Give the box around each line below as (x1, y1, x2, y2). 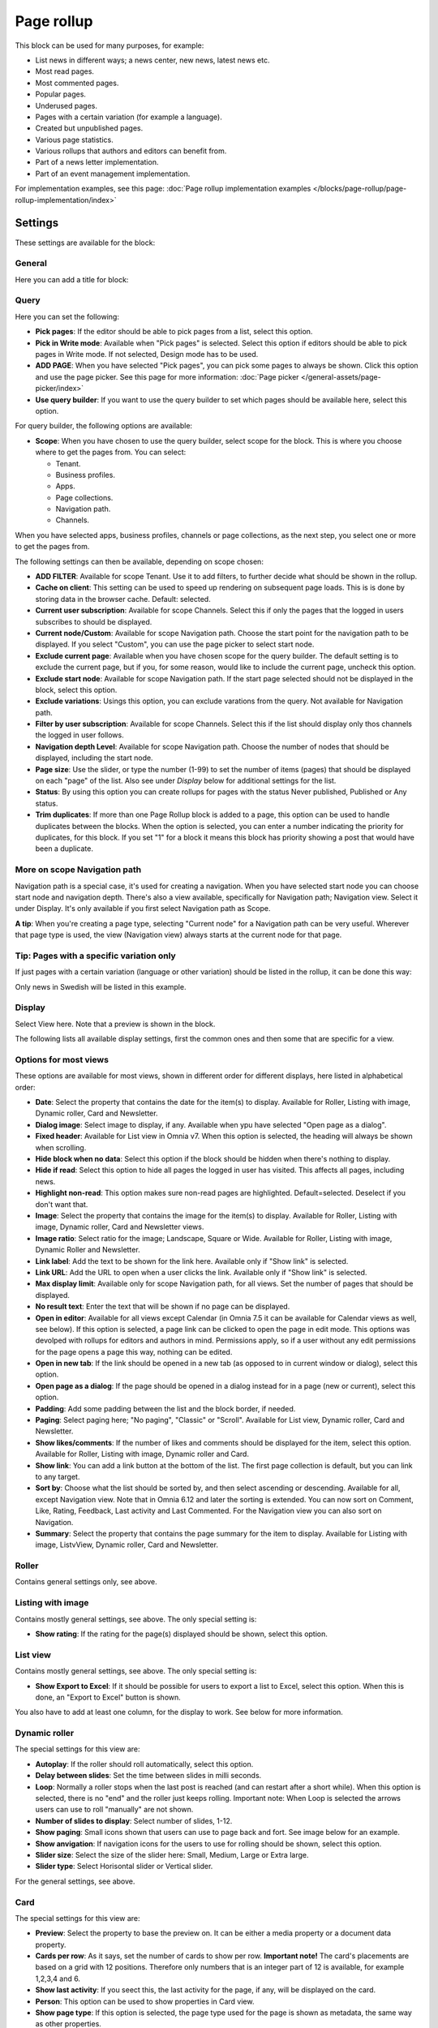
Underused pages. (35, 101, 97, 110)
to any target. (35, 1472, 80, 1481)
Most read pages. (35, 67, 95, 76)
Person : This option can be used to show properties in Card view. (35, 1996, 255, 2006)
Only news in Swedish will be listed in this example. (15, 982, 187, 991)
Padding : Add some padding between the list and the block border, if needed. (35, 1403, 296, 1413)
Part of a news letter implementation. (35, 157, 159, 167)
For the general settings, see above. (15, 1876, 135, 1886)
